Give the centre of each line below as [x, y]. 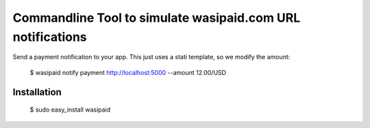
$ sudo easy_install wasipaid [70, 110]
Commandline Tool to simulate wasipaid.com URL [157, 18]
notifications [50, 37]
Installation [37, 92]
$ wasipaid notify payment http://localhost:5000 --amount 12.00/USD [128, 72]
